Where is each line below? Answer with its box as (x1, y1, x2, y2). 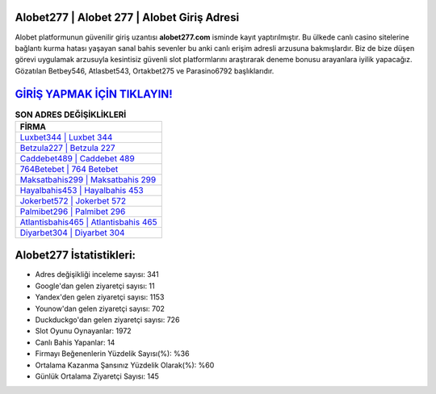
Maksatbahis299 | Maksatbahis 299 (19, 174, 157, 185)
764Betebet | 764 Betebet (19, 163, 119, 174)
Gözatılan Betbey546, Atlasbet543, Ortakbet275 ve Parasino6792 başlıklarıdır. (15, 65, 275, 76)
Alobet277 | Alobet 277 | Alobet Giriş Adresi (15, 10, 240, 24)
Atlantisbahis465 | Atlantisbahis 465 (19, 216, 157, 228)
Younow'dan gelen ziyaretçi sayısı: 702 (35, 304, 165, 313)
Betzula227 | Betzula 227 (19, 142, 116, 153)
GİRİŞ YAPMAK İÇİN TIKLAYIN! (15, 87, 173, 101)
